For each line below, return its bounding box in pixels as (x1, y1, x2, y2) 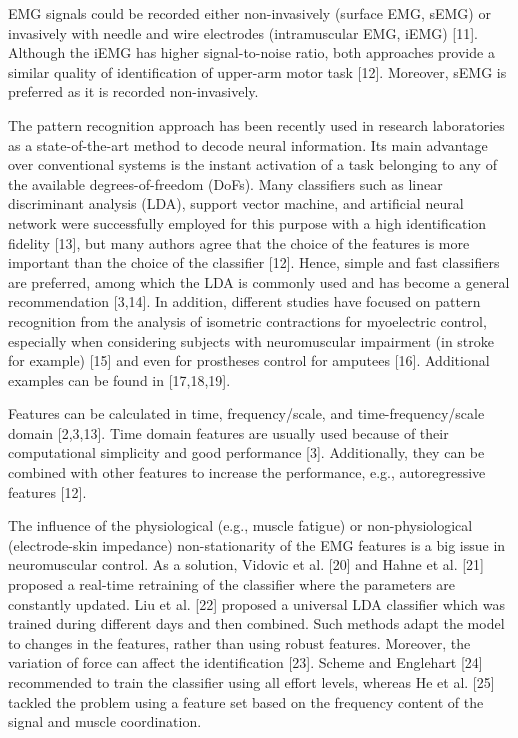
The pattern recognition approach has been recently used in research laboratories (8, 114, 505, 135)
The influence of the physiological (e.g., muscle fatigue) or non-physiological (8, 515, 473, 536)
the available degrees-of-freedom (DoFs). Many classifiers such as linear (8, 173, 443, 194)
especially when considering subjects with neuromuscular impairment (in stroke (8, 330, 494, 351)
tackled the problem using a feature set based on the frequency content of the (8, 691, 484, 712)
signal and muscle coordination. (8, 711, 202, 732)
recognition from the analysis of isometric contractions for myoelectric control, (8, 310, 487, 331)
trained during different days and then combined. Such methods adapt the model (8, 613, 505, 634)
